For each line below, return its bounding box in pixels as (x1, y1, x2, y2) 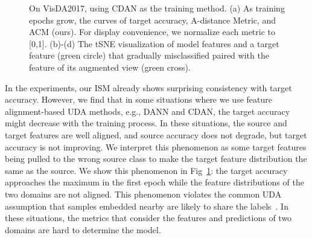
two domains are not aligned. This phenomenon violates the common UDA (5, 187, 282, 200)
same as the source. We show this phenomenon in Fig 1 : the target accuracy (5, 164, 288, 176)
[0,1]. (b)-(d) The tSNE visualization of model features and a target (29, 37, 279, 50)
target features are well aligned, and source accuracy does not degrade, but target (5, 128, 307, 141)
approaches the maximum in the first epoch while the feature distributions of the (5, 176, 304, 188)
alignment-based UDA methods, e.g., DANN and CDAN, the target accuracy (5, 105, 290, 117)
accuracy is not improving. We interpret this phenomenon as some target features (5, 140, 307, 153)
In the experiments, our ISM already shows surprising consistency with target (5, 81, 292, 94)
